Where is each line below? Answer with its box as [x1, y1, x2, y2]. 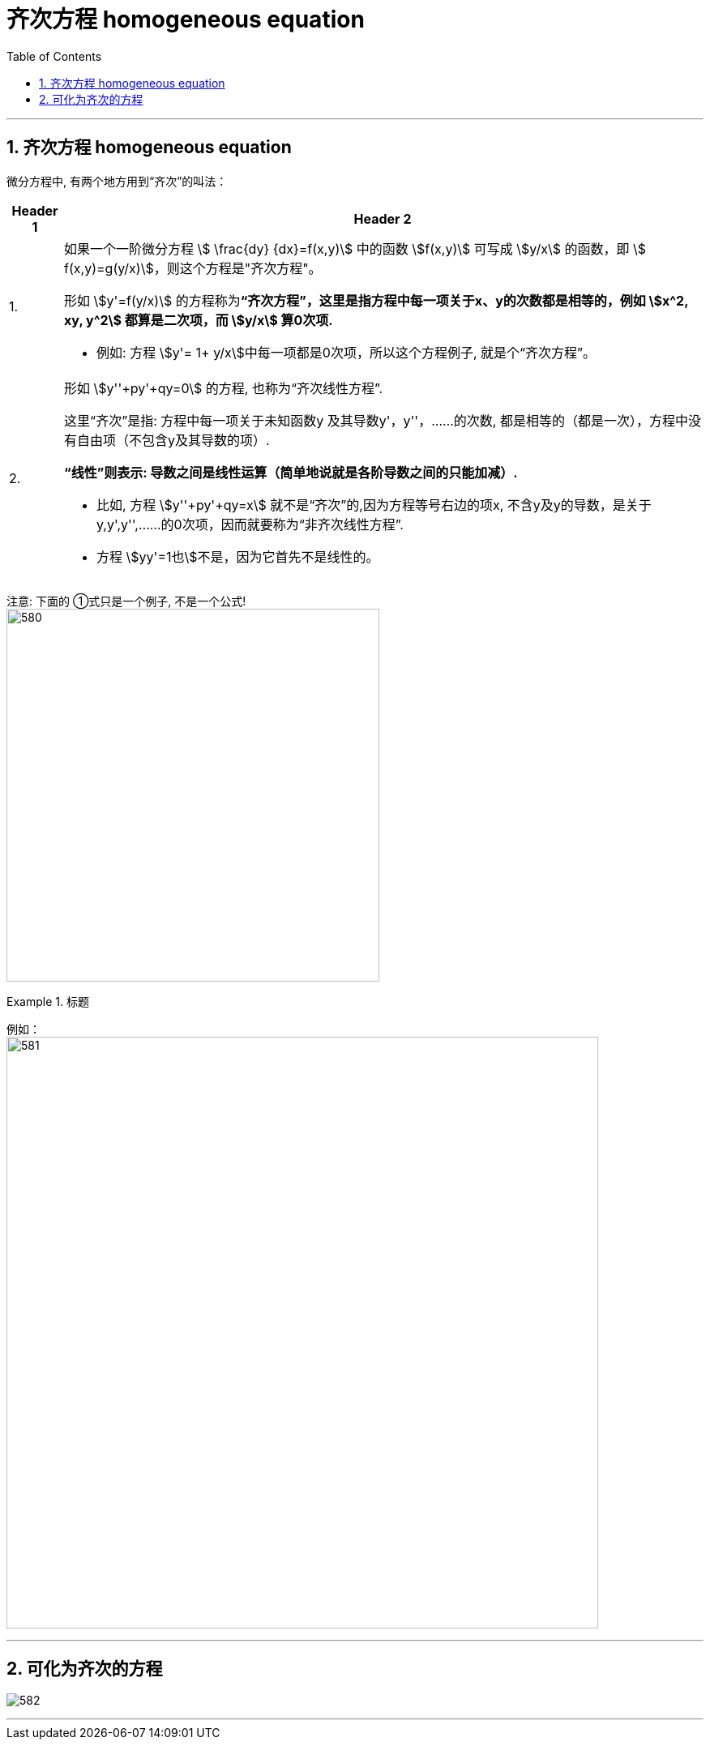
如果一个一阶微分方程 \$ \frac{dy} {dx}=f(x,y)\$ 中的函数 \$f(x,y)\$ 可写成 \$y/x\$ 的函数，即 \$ [64, 240, 646, 257]
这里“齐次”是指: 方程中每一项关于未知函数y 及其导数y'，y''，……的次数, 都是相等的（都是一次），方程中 [64, 412, 688, 429]
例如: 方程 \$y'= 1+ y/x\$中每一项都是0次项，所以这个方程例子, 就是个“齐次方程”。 [96, 344, 597, 361]
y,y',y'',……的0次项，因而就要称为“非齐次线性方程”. [96, 516, 404, 533]
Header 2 [353, 210, 412, 227]
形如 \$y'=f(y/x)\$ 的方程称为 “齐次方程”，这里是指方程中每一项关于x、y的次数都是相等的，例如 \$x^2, [64, 292, 689, 309]
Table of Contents [6, 49, 102, 63]
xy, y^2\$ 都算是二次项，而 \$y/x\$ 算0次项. [64, 311, 333, 328]
